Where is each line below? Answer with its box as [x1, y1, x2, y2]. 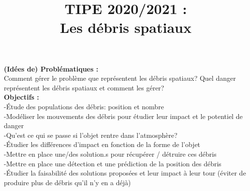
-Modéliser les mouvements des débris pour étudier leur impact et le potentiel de [4, 111, 243, 121]
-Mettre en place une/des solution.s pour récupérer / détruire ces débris [4, 148, 217, 159]
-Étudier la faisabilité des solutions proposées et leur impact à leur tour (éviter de [4, 168, 246, 178]
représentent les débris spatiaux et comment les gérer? [4, 82, 164, 92]
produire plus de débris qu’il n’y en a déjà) [4, 177, 131, 187]
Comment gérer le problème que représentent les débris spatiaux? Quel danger [4, 73, 236, 83]
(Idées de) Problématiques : [4, 63, 99, 73]
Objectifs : [4, 92, 39, 102]
